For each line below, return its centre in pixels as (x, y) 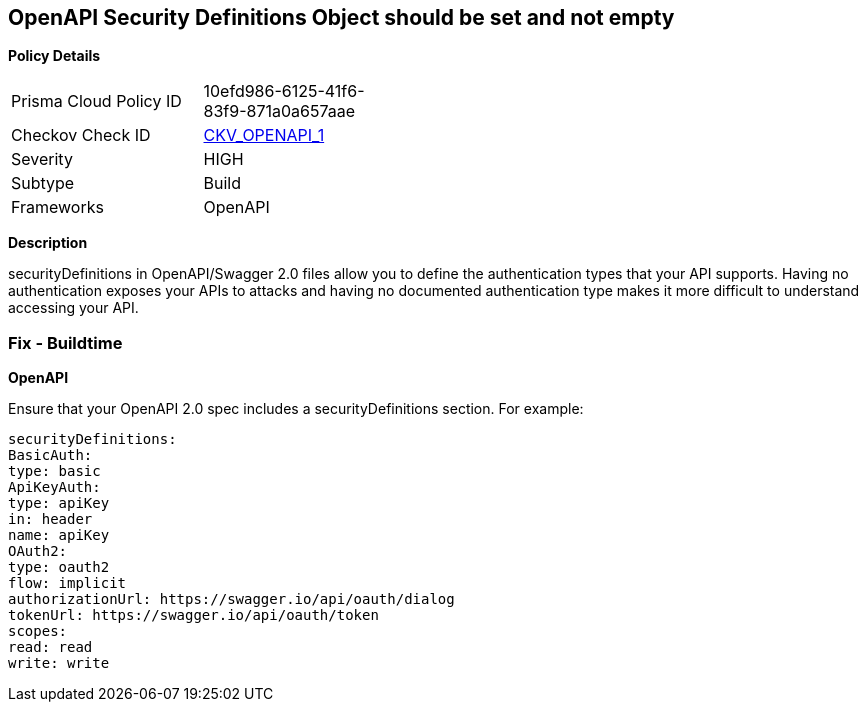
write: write (59, 663)
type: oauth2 (59, 567)
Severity (42, 159)
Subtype (43, 183)
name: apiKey (59, 535)
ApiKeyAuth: (54, 487)
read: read (50, 647)
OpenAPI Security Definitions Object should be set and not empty (341, 17)
